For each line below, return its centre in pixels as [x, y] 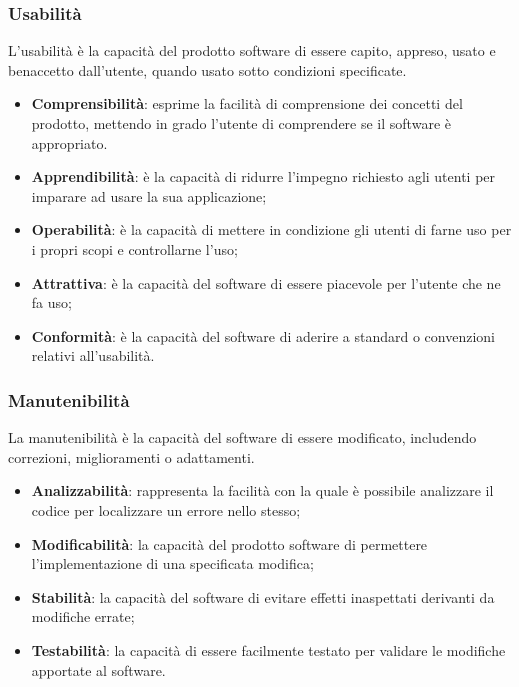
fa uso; [51, 302]
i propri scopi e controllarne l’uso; [134, 248]
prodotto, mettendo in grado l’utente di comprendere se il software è [241, 123]
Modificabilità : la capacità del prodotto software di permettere [229, 543]
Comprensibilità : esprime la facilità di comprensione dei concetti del [247, 103]
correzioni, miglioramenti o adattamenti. [131, 456]
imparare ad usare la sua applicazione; [149, 195]
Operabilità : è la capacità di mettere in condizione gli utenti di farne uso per [271, 229]
